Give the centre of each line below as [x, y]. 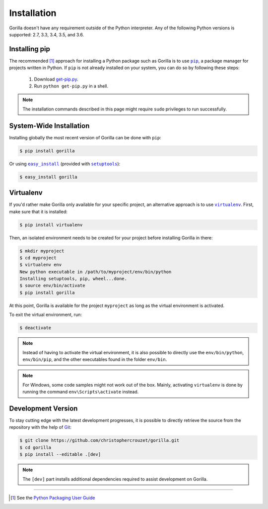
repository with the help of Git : [40, 427]
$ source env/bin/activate [52, 286]
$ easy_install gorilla [49, 177]
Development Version [43, 408]
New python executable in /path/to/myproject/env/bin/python [96, 272]
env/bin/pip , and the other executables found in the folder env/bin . [95, 359]
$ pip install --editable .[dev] [60, 455]
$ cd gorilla [35, 447]
